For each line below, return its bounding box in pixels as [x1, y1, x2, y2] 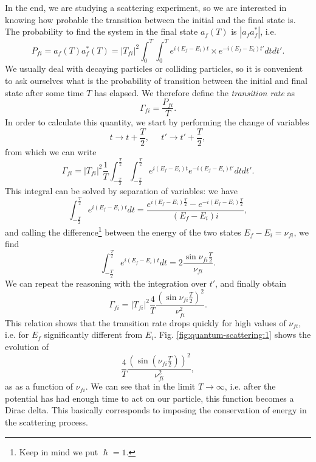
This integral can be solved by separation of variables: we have [5, 184, 238, 197]
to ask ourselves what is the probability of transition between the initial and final [5, 74, 307, 87]
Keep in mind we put [19, 445, 98, 458]
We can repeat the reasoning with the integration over [5, 276, 207, 289]
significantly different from [44, 328, 143, 341]
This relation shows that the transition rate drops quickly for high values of [5, 316, 286, 329]
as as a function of [5, 380, 74, 393]
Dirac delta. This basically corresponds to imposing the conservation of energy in [5, 404, 307, 416]
